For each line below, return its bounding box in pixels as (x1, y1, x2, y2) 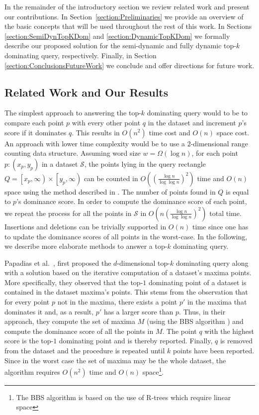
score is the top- (4, 335, 54, 346)
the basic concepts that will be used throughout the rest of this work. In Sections (4, 21, 252, 31)
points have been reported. (173, 345, 255, 356)
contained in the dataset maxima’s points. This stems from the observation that (4, 287, 248, 297)
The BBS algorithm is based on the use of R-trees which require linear (16, 392, 231, 402)
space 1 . (142, 365, 164, 377)
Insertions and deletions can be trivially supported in (4, 221, 167, 231)
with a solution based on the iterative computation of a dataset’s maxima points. (4, 267, 252, 278)
